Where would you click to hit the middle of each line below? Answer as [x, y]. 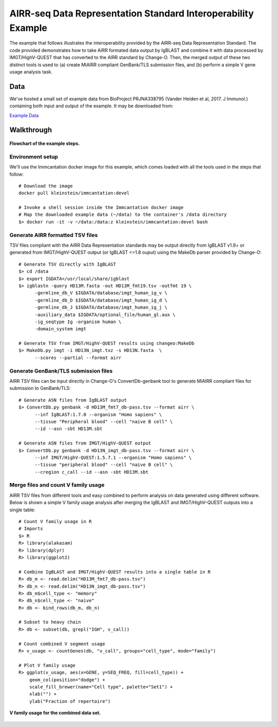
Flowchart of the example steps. [45, 143]
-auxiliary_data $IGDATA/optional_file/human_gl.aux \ [105, 314]
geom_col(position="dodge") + [67, 680]
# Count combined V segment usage [62, 644]
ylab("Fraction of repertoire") [70, 701]
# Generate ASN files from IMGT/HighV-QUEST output [85, 443]
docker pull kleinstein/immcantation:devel [74, 193]
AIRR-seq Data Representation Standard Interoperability [132, 13]
